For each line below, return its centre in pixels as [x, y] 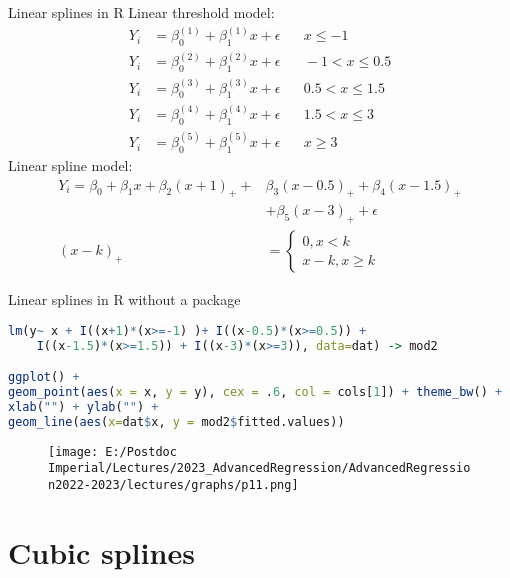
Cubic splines [101, 551]
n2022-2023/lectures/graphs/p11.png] [173, 485]
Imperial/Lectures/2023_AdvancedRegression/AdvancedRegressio [259, 468]
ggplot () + [44, 377]
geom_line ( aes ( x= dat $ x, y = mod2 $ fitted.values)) [176, 421]
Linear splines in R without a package [124, 299]
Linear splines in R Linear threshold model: [141, 12]
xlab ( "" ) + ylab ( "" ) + [83, 406]
